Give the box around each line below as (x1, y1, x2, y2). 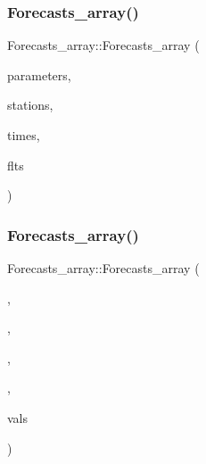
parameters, (7, 65, 71, 84)
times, (7, 126, 40, 144)
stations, (7, 95, 54, 114)
